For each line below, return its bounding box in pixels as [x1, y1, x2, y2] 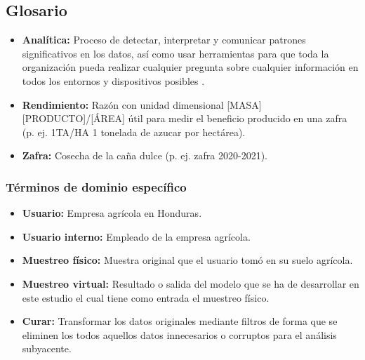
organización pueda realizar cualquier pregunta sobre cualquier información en [22, 60, 359, 74]
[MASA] [227, 97, 262, 112]
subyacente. [22, 341, 72, 356]
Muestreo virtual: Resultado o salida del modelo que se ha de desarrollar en [22, 276, 359, 291]
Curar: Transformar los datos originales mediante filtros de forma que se [22, 314, 338, 328]
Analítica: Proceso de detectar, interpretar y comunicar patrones [22, 32, 306, 47]
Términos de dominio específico [6, 178, 187, 195]
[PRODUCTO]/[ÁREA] [22, 111, 125, 126]
